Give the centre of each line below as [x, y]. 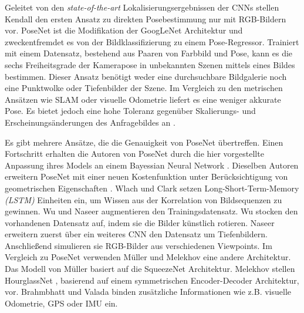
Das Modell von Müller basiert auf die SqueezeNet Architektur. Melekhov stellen [150, 269]
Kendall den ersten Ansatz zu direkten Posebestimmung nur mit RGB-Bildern [146, 18]
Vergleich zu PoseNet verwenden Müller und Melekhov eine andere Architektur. [148, 257]
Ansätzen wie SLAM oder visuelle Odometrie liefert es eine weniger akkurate [143, 99]
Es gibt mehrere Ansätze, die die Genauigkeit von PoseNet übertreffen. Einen [144, 142]
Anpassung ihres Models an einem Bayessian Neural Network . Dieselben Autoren [152, 165]
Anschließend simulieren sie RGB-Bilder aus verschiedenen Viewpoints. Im [139, 245]
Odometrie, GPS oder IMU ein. [61, 303]
